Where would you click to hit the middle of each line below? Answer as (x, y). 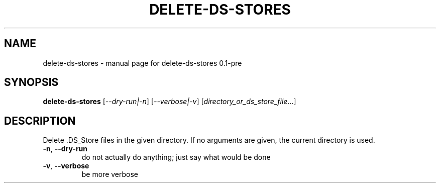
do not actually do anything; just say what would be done (176, 157)
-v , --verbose (66, 166)
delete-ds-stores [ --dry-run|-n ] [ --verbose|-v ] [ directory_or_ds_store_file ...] (170, 102)
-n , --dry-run (65, 149)
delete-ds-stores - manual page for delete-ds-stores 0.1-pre (142, 63)
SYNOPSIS (31, 82)
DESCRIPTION (40, 121)
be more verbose (110, 174)
